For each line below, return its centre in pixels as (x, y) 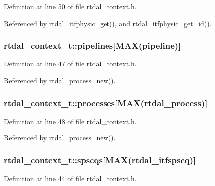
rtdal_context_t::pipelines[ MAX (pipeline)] (93, 45)
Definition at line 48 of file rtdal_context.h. (70, 121)
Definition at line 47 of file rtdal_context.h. (70, 64)
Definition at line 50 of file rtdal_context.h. (70, 6)
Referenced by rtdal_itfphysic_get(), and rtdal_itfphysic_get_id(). (108, 23)
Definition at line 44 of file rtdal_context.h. (70, 178)
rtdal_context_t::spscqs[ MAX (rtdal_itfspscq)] (100, 159)
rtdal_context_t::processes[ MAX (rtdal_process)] (106, 102)
